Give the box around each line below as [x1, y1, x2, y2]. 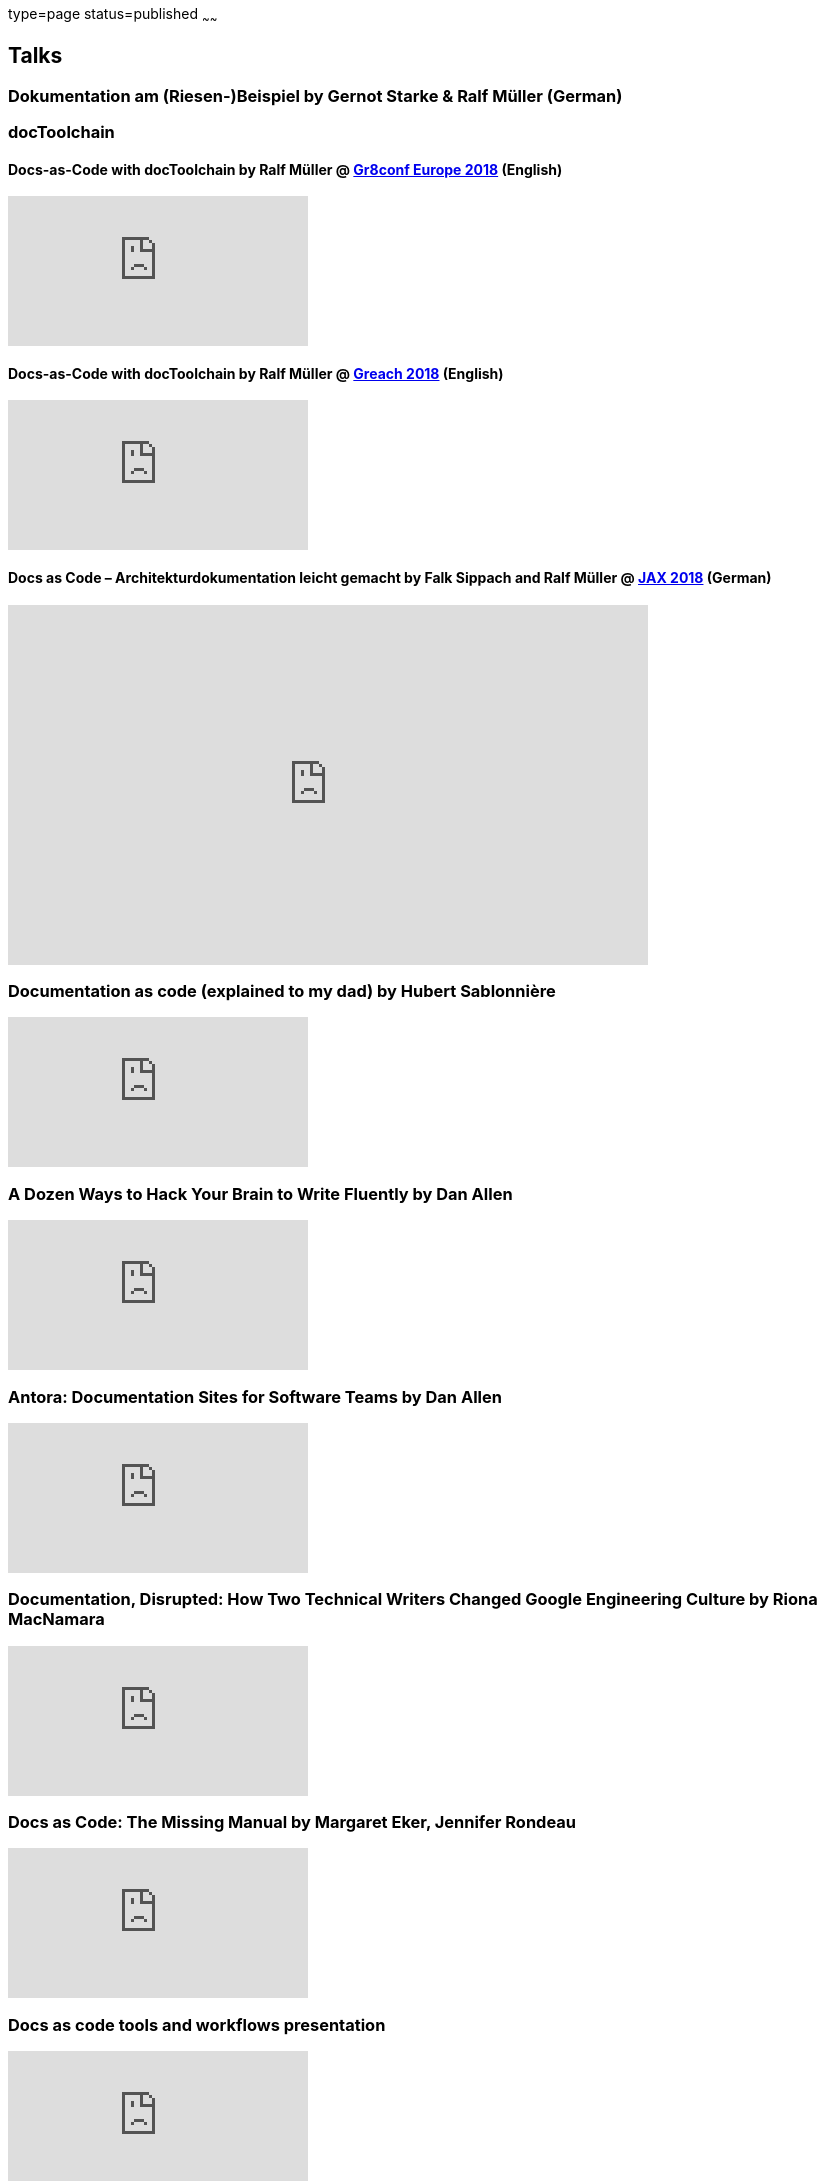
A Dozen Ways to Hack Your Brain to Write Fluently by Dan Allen [8, 1183, 513, 1204]
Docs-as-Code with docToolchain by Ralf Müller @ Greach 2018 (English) [8, 364, 504, 382]
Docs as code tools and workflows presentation [8, 2014, 386, 2035]
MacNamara [8, 1609, 105, 1630]
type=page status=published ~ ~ [8, 5, 218, 26]
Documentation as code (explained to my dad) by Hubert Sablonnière [8, 981, 556, 1002]
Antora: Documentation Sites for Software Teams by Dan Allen [8, 1386, 502, 1407]
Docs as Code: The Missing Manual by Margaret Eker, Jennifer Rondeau [8, 1812, 576, 1833]
